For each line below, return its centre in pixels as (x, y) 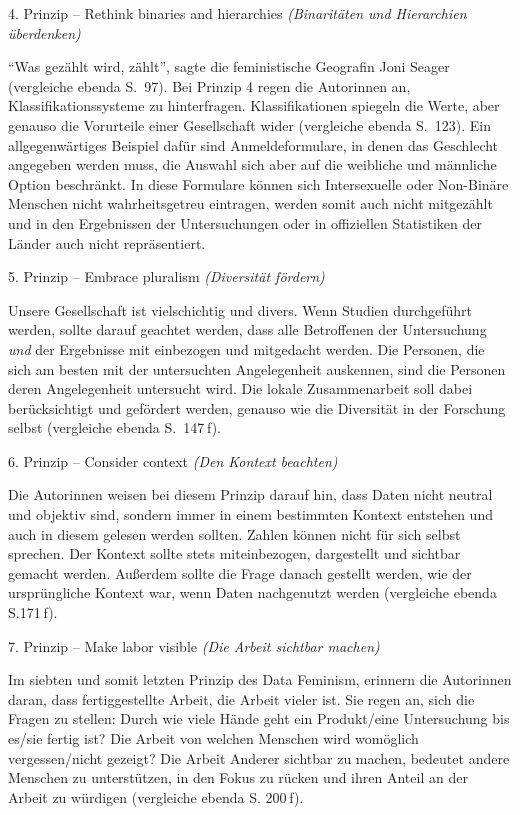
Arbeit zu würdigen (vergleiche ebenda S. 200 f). (156, 796)
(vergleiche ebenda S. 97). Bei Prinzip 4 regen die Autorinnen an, (209, 85)
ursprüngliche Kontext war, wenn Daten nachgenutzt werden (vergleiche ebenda (252, 592)
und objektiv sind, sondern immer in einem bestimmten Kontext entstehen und (250, 514)
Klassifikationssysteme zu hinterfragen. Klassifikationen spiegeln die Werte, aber (254, 105)
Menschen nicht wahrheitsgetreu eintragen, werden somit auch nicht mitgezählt (250, 203)
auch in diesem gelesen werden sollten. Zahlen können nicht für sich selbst (234, 533)
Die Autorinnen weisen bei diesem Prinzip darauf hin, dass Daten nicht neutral (250, 494)
